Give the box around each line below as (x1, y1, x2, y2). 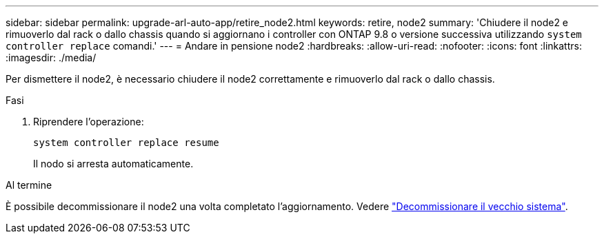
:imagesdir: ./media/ (6, 52, 97, 63)
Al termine (6, 179, 52, 191)
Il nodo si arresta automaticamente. (33, 158, 194, 169)
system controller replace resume (33, 137, 219, 148)
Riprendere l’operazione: (33, 116, 144, 127)
